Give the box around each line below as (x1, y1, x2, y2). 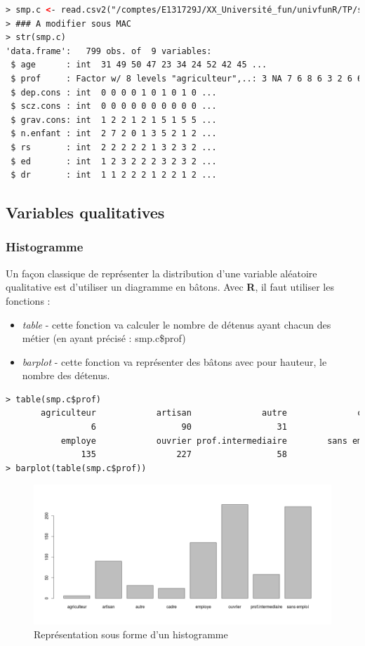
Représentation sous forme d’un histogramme (34, 626, 228, 641)
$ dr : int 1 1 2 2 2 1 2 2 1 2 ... (11, 170, 217, 180)
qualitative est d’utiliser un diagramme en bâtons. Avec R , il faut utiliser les (6, 279, 334, 294)
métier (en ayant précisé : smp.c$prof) (22, 331, 186, 345)
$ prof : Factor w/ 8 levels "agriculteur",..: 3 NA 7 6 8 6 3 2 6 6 (11, 73, 363, 84)
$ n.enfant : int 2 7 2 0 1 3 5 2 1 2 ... (11, 128, 217, 139)
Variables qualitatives (6, 202, 165, 223)
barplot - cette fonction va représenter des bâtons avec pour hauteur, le (22, 354, 327, 369)
